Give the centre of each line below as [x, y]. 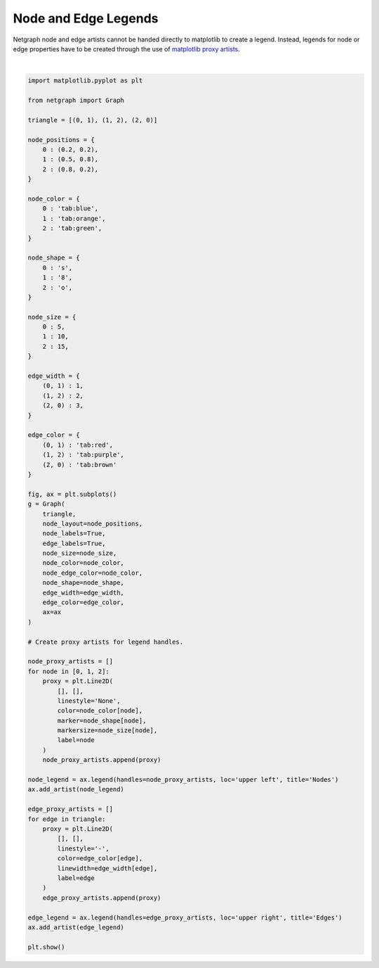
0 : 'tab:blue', [70, 209]
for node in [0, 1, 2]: [69, 671]
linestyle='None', [89, 701]
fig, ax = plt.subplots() [72, 494]
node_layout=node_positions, [93, 523]
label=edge [76, 878]
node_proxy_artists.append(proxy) [102, 760]
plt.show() [46, 947]
